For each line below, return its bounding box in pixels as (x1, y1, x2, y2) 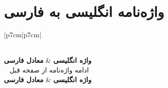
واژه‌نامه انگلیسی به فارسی (4, 1, 165, 21)
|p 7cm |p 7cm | (4, 29, 42, 40)
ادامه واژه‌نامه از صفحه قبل (9, 64, 89, 74)
